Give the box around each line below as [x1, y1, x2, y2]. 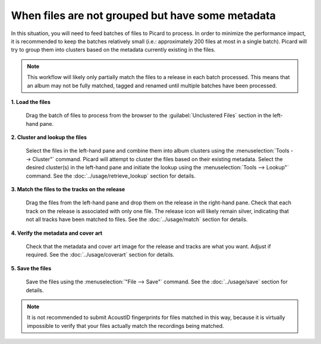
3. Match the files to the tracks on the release [11, 186, 125, 193]
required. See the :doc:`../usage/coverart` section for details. [26, 251, 175, 258]
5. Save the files [11, 264, 52, 272]
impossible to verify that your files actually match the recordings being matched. [27, 322, 224, 329]
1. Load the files [11, 98, 51, 105]
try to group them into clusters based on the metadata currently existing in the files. [11, 46, 216, 53]
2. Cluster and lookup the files [11, 134, 87, 141]
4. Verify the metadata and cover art [11, 229, 103, 236]
